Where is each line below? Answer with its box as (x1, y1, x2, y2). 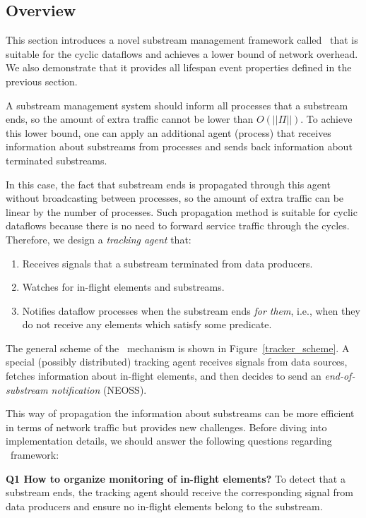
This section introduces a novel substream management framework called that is (6, 32, 358, 47)
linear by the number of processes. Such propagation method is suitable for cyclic (6, 204, 358, 219)
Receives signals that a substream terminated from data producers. (22, 255, 313, 270)
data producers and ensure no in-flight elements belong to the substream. (6, 498, 323, 513)
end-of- (324, 368, 355, 383)
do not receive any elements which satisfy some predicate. (22, 317, 272, 332)
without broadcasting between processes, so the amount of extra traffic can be (6, 191, 344, 205)
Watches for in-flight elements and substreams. (22, 279, 225, 294)
